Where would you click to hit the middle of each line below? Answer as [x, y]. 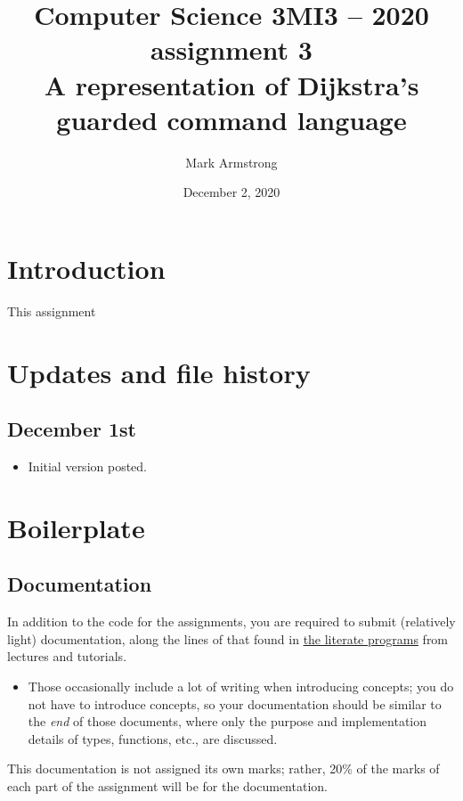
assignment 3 [231, 49]
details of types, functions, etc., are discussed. [153, 738]
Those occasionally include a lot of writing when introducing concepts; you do [241, 686]
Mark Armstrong [231, 162]
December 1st [72, 429]
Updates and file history [159, 372]
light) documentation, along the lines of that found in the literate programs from [228, 638]
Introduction [86, 268]
